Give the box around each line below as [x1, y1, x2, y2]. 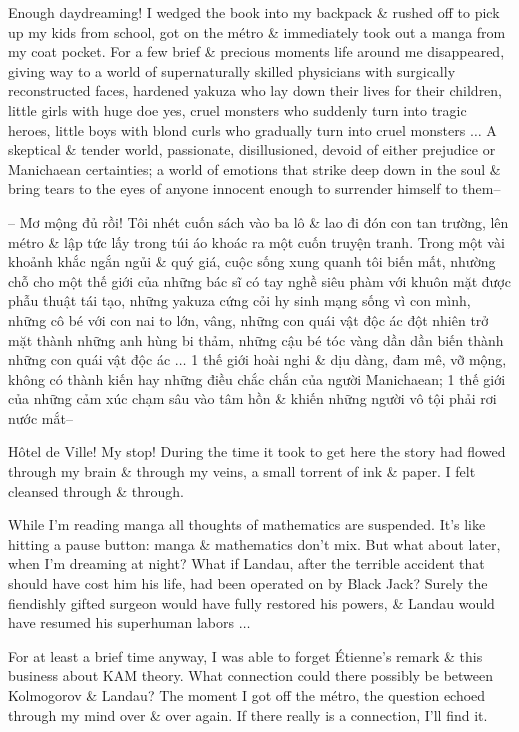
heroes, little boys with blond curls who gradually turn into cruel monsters [8, 119, 466, 140]
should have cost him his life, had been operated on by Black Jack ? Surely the [8, 573, 488, 594]
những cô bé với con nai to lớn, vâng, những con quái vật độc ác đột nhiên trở [8, 309, 489, 330]
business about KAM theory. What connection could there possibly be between [8, 665, 494, 686]
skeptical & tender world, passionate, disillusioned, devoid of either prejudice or [8, 139, 496, 160]
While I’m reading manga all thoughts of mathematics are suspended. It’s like [8, 514, 486, 535]
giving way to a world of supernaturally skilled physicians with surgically [8, 60, 456, 81]
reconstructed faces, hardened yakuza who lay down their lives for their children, [8, 80, 503, 101]
